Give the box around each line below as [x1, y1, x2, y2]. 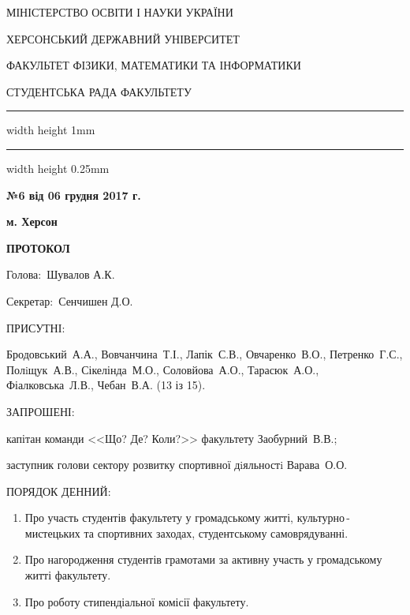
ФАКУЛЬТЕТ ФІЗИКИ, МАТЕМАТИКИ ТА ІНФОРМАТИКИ [6, 57, 301, 73]
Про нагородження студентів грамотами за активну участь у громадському [24, 551, 382, 568]
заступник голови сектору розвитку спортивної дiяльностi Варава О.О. [6, 456, 348, 473]
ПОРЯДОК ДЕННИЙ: [6, 482, 111, 499]
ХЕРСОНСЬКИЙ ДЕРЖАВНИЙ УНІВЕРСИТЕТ [6, 30, 240, 47]
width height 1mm [6, 122, 95, 138]
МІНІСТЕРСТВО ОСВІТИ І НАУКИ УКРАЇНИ [6, 4, 233, 20]
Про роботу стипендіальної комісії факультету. [24, 593, 249, 609]
